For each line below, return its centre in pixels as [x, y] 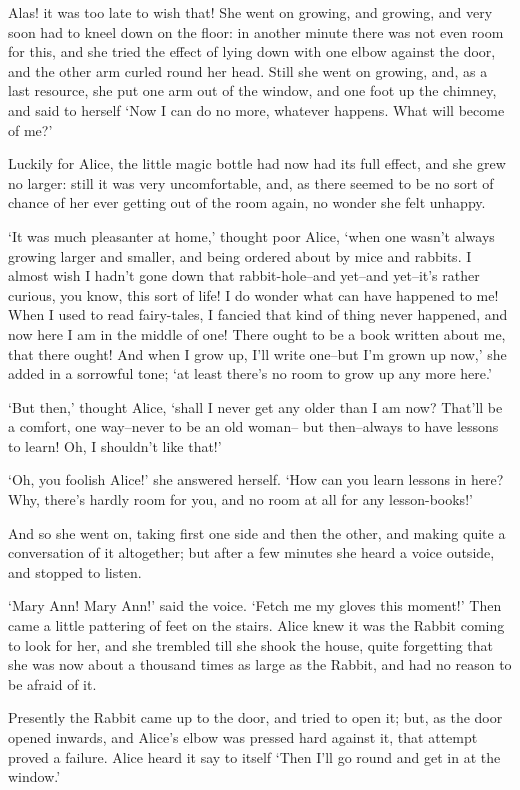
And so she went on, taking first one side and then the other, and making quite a [257, 532]
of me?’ [30, 129]
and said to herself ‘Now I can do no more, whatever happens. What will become [256, 109]
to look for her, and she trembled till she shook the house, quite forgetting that [251, 644]
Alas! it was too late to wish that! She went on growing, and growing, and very [250, 12]
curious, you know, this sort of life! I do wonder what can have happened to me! [253, 294]
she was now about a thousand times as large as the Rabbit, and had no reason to [260, 664]
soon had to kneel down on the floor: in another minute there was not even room [256, 31]
